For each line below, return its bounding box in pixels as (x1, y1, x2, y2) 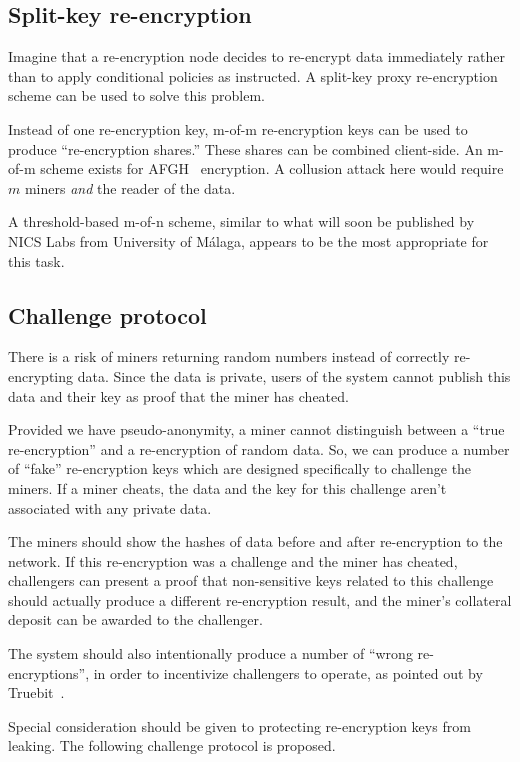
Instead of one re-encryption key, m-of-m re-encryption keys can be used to (8, 118, 468, 139)
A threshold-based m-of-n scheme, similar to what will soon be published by (8, 211, 475, 232)
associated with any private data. (8, 497, 212, 518)
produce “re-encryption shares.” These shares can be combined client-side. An (8, 138, 483, 159)
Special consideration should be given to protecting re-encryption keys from (8, 715, 471, 736)
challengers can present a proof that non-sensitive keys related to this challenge (8, 570, 494, 591)
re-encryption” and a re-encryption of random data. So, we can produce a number (8, 438, 510, 459)
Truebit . (8, 682, 65, 703)
